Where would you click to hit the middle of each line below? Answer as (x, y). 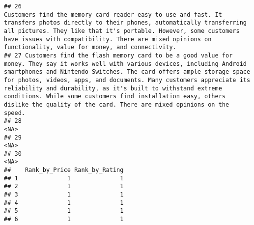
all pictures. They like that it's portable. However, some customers (122, 31)
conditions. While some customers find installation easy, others (115, 97)
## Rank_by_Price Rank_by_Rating (64, 170)
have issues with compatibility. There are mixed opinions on (108, 39)
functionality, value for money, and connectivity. (90, 47)
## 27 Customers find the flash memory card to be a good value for (118, 55)
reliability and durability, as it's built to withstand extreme (113, 88)
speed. (14, 113)
